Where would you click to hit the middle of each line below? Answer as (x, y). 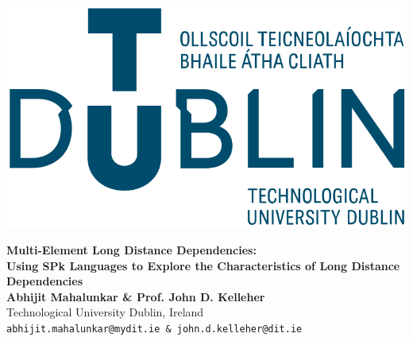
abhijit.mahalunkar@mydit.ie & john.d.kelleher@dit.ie (154, 329)
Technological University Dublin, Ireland (105, 312)
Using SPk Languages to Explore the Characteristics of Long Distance (203, 265)
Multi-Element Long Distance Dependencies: (131, 250)
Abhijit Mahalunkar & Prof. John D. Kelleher (136, 296)
